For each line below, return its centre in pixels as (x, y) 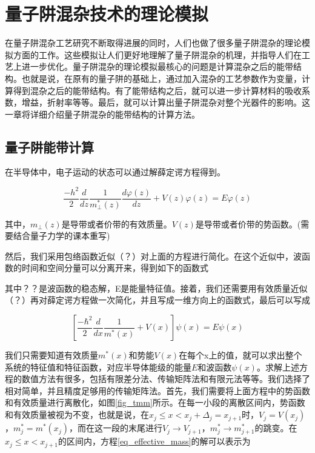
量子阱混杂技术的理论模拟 (107, 14)
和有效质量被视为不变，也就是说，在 (77, 414)
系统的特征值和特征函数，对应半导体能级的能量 (98, 367)
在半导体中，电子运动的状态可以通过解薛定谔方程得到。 (115, 172)
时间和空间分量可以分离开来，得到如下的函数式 (115, 268)
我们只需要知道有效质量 (51, 355)
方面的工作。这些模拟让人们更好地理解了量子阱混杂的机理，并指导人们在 (157, 54)
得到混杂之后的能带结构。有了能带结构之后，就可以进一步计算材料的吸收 (157, 90)
